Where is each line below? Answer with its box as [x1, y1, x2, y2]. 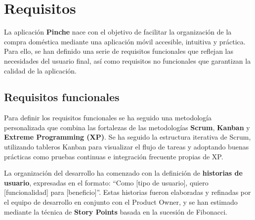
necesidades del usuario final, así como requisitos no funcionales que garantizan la [4, 55, 251, 66]
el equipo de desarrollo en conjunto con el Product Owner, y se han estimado [4, 197, 238, 207]
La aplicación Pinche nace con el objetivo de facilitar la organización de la [4, 27, 232, 37]
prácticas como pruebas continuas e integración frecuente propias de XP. [4, 151, 223, 161]
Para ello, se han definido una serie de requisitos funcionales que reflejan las [4, 46, 233, 56]
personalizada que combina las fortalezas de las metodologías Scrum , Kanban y [4, 122, 250, 132]
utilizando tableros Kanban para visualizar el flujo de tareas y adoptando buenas [4, 142, 249, 152]
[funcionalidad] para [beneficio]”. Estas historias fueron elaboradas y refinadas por [4, 187, 251, 197]
